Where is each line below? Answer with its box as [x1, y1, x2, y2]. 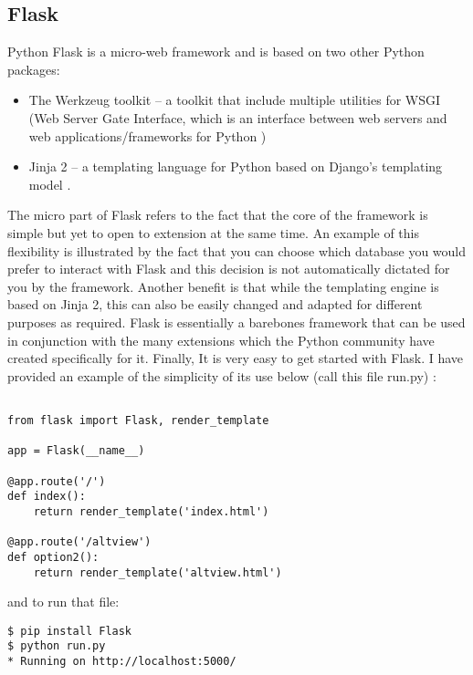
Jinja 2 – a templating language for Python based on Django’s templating [28, 157, 443, 176]
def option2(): [7, 550, 100, 564]
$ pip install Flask [7, 624, 132, 638]
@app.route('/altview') [7, 535, 152, 549]
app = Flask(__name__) [7, 444, 145, 458]
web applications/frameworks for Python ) [28, 126, 267, 145]
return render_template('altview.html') [33, 566, 282, 579]
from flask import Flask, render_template [7, 413, 269, 427]
